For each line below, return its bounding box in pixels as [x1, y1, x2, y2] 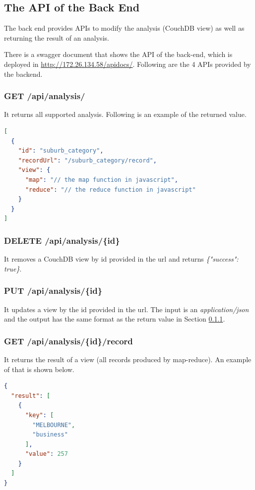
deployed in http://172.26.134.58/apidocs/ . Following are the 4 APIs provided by [4, 58, 251, 69]
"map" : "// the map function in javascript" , [25, 176, 178, 183]
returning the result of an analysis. [4, 32, 109, 43]
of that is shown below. [4, 364, 74, 374]
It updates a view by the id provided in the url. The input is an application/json [4, 304, 249, 314]
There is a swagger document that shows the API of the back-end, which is [4, 49, 233, 59]
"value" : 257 [25, 450, 68, 458]
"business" [32, 431, 68, 438]
